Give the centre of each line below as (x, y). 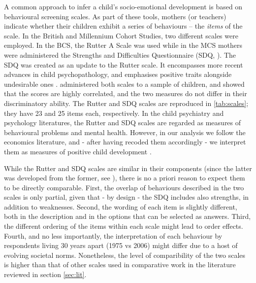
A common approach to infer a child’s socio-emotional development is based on (123, 6)
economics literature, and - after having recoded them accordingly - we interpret (125, 142)
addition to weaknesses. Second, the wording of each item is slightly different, (121, 206)
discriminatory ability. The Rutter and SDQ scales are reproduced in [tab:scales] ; (126, 103)
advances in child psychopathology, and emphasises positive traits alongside (118, 74)
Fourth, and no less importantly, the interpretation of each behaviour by (113, 235)
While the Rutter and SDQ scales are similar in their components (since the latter (128, 168)
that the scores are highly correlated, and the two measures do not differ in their (126, 93)
